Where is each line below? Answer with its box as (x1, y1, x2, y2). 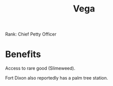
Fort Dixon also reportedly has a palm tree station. (5, 75, 108, 81)
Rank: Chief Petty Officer (5, 31, 56, 37)
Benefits (5, 48, 41, 60)
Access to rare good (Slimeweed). (5, 65, 75, 71)
